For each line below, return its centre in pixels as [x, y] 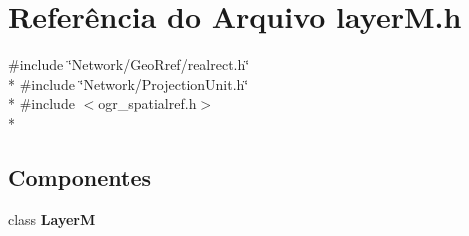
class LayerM [52, 218]
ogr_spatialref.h [147, 103]
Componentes [80, 176]
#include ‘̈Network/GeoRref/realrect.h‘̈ [129, 64]
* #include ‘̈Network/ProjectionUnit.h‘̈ [128, 83]
